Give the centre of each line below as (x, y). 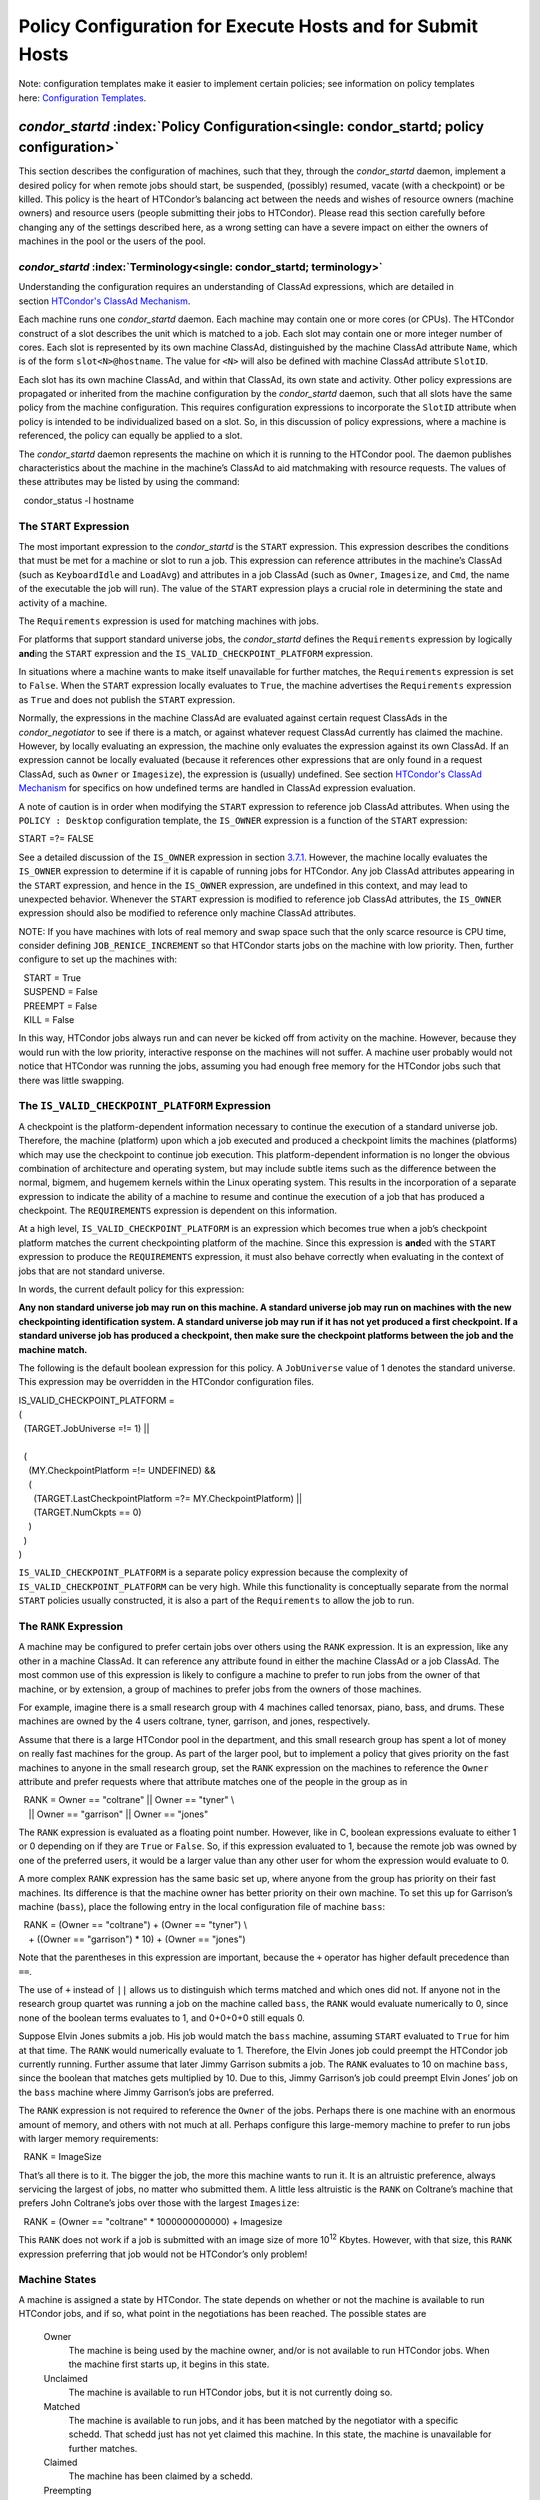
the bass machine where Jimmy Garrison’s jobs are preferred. (146, 2092)
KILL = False (49, 1020)
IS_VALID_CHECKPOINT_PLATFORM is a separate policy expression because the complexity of (213, 1572)
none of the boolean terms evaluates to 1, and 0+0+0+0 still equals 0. (161, 2017)
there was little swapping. (71, 1080)
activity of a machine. (63, 602)
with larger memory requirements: (88, 2138)
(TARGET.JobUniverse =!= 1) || (86, 1428)
